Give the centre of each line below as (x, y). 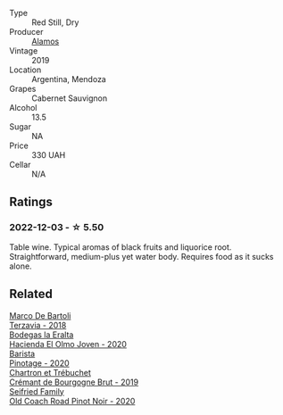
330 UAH (49, 155)
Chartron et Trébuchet (50, 372)
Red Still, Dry (55, 22)
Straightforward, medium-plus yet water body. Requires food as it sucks (141, 256)
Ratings (31, 202)
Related (31, 294)
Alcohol (23, 108)
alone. (21, 266)
